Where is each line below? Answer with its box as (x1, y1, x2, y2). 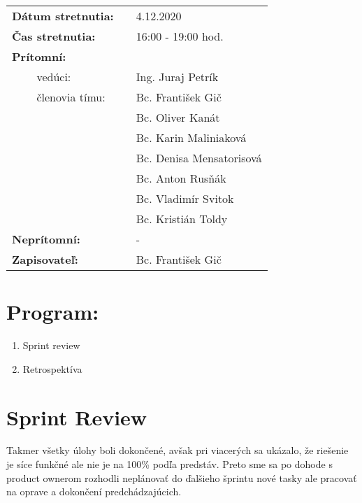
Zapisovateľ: (12, 251, 78, 267)
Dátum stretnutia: (12, 8, 114, 24)
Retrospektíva (22, 361, 82, 376)
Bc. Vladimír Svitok (136, 190, 234, 206)
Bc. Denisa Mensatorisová (136, 150, 262, 166)
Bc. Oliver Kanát (136, 109, 220, 125)
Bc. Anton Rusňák (136, 170, 226, 186)
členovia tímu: (36, 89, 106, 105)
